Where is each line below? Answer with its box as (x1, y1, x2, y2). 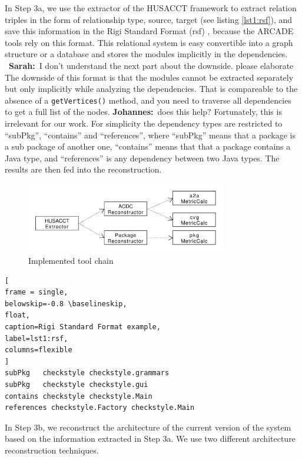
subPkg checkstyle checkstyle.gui (5, 380, 148, 389)
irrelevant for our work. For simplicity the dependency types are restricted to (5, 117, 283, 129)
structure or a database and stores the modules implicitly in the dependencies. (5, 48, 288, 60)
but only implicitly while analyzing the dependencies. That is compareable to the (5, 82, 298, 95)
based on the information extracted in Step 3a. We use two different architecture (5, 432, 296, 445)
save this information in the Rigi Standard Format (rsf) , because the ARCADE (5, 25, 294, 37)
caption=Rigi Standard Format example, (5, 322, 161, 331)
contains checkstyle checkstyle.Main (5, 392, 152, 401)
